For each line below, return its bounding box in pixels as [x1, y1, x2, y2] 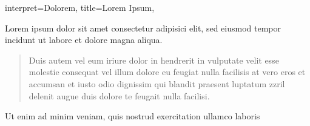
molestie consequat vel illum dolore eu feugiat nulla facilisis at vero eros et [29, 65, 306, 78]
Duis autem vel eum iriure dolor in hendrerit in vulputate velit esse [29, 53, 279, 66]
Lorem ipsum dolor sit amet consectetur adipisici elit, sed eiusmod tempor [5, 21, 281, 34]
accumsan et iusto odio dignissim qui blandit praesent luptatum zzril [29, 77, 285, 90]
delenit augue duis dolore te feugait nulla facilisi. [29, 89, 210, 102]
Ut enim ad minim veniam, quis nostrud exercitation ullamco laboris [5, 110, 260, 122]
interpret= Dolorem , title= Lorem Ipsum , [5, 1, 155, 13]
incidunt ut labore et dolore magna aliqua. [5, 33, 163, 46]
